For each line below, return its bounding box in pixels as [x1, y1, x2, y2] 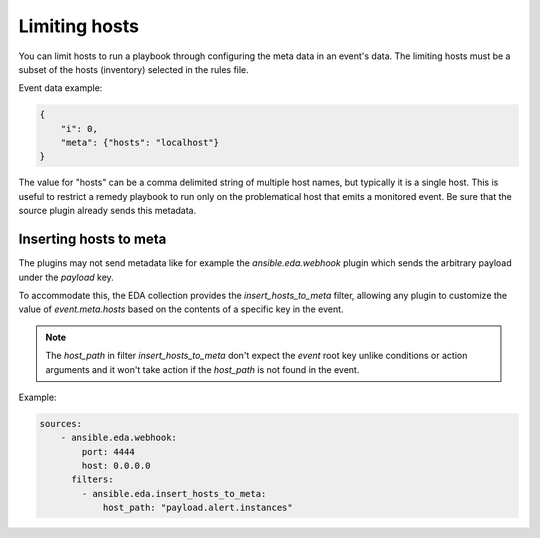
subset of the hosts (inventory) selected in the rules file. [18, 63, 249, 75]
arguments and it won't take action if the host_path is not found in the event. [45, 363, 360, 375]
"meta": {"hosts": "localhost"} [60, 137, 220, 149]
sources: [39, 418, 83, 429]
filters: [71, 474, 114, 485]
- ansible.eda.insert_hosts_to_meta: [81, 488, 267, 499]
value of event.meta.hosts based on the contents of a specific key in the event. [18, 303, 344, 315]
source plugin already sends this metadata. [18, 205, 197, 217]
